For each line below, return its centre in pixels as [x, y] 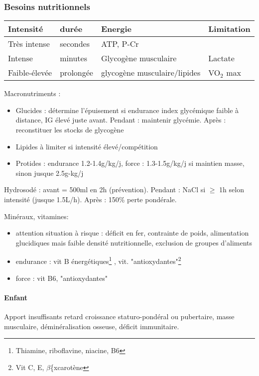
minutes [73, 58]
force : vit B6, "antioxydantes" [62, 278]
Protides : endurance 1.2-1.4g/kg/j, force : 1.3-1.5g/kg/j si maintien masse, [130, 163]
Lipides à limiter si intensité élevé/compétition [87, 146]
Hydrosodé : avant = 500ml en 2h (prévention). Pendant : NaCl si [105, 189]
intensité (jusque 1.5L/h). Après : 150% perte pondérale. [90, 199]
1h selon [232, 189]
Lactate [221, 58]
